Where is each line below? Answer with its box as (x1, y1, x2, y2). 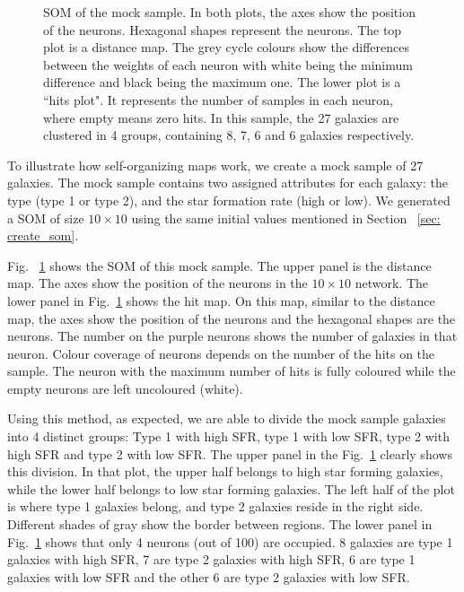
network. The (355, 274, 428, 292)
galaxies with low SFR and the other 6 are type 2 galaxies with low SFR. (7, 567, 410, 586)
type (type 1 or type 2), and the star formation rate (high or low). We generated (7, 190, 451, 209)
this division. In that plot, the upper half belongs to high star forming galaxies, (7, 462, 443, 481)
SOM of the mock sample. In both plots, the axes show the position (43, 3, 416, 21)
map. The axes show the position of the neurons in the (7, 274, 308, 292)
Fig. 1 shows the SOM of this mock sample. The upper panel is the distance (7, 256, 432, 274)
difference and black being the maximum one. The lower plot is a (43, 73, 401, 91)
